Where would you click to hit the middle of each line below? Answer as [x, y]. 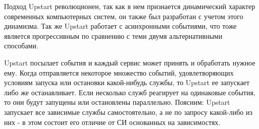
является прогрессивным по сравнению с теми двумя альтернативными [113, 36]
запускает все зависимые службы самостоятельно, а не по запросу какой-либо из [128, 112]
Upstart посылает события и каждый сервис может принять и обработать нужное [130, 62]
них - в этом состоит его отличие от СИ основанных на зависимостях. [112, 122]
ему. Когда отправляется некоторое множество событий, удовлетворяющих [119, 72]
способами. [21, 46]
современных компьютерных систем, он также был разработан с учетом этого [124, 16]
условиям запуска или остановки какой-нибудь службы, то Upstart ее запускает [127, 82]
